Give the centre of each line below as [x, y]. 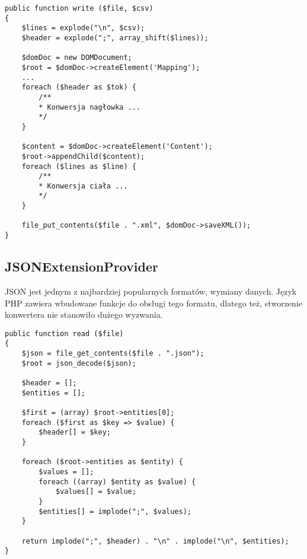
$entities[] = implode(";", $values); [115, 511]
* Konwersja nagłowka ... [90, 107]
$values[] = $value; [96, 492]
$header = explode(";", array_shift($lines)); [115, 38]
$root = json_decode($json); [79, 363]
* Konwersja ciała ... [83, 186]
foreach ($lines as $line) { [79, 166]
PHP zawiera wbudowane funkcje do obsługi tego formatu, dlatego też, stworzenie [153, 303]
